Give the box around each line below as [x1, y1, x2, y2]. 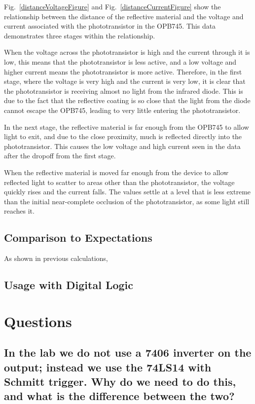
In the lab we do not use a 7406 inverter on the [4, 345, 252, 360]
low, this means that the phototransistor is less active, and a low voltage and [4, 56, 237, 67]
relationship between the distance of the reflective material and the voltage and [4, 11, 244, 21]
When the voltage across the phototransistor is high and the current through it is [4, 47, 250, 57]
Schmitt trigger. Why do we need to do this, [4, 374, 236, 389]
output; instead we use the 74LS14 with [4, 359, 212, 374]
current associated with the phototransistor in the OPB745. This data [4, 21, 216, 31]
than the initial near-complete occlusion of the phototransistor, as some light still [4, 196, 250, 206]
